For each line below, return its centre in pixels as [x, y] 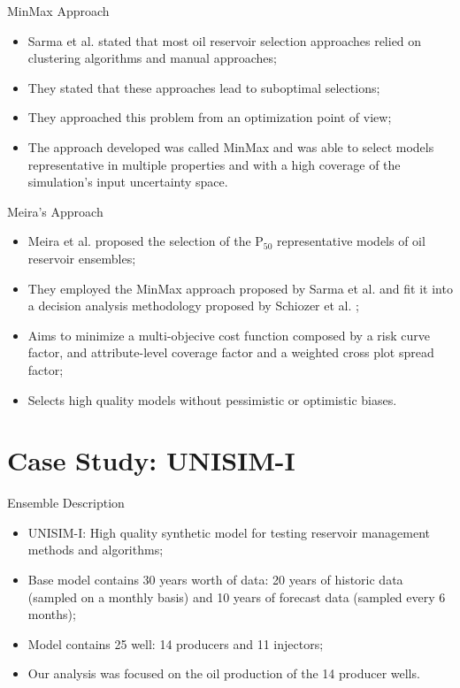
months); [52, 614]
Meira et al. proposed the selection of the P [146, 241]
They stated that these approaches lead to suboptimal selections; [204, 87]
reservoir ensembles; [82, 258]
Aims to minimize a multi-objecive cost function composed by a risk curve [229, 335]
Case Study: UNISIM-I [151, 460]
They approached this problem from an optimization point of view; [210, 117]
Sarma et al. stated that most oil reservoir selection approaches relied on [225, 40]
